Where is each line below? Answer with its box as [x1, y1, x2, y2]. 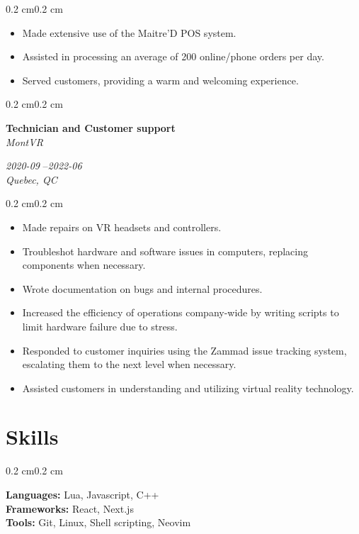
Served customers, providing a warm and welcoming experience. [22, 72, 299, 87]
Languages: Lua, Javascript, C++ [6, 487, 159, 501]
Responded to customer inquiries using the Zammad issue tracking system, [22, 343, 347, 357]
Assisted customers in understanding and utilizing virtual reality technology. [22, 380, 354, 395]
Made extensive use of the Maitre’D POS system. [22, 25, 237, 40]
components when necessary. [22, 257, 146, 272]
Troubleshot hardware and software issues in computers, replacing [22, 243, 308, 258]
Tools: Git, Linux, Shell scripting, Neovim [6, 515, 191, 530]
